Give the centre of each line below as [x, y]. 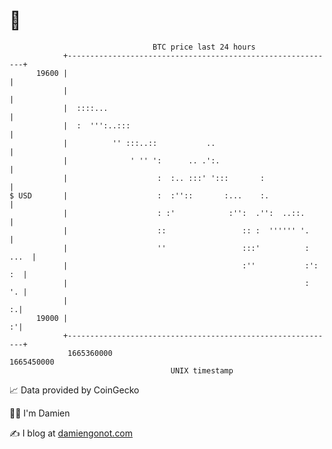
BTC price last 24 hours [204, 47]
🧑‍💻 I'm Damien [40, 413]
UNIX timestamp [202, 370]
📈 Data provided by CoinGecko [74, 390]
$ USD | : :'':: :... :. [139, 195]
